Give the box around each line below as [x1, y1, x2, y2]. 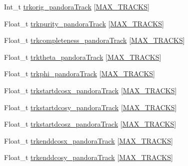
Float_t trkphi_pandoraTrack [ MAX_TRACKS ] [4, 68, 155, 79]
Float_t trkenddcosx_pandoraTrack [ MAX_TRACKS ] [4, 135, 173, 146]
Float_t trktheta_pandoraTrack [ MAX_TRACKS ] [4, 51, 161, 62]
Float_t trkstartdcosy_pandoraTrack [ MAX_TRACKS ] [4, 102, 177, 112]
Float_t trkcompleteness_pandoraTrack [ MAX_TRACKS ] [4, 35, 185, 45]
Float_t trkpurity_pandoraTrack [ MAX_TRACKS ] [4, 18, 164, 28]
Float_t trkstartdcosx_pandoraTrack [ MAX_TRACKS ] [4, 85, 177, 95]
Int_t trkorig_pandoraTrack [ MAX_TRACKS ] [4, 1, 149, 11]
